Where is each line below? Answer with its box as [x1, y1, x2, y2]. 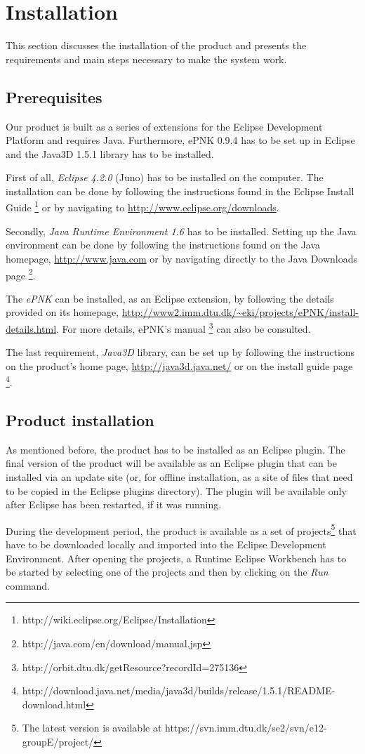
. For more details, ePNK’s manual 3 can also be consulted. [56, 319, 311, 336]
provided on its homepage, [6, 305, 119, 319]
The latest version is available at [22, 720, 162, 735]
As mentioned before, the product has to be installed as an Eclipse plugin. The [6, 442, 345, 456]
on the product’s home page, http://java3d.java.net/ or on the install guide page [6, 358, 353, 373]
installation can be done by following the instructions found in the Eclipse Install [6, 183, 354, 198]
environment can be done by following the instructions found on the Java [6, 237, 321, 252]
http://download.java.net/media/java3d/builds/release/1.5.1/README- [22, 683, 336, 698]
